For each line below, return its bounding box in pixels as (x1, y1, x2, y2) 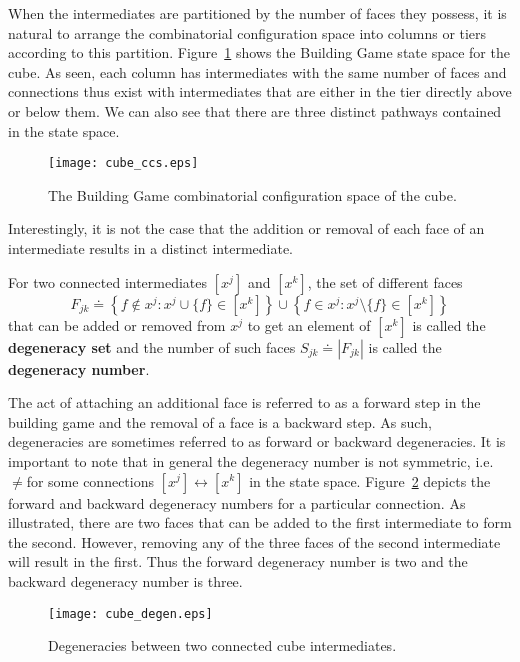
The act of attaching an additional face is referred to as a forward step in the (8, 392, 481, 413)
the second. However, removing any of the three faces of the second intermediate (8, 531, 501, 552)
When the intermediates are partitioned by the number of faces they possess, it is (8, 3, 507, 23)
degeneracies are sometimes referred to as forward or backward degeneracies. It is (8, 431, 506, 452)
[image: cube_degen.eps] (48, 606, 213, 621)
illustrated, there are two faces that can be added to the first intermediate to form (8, 512, 512, 533)
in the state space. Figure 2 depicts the (249, 470, 491, 491)
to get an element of (247, 314, 371, 335)
